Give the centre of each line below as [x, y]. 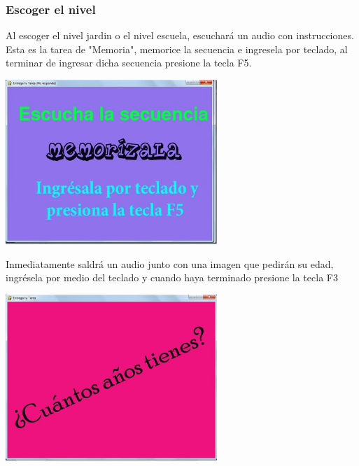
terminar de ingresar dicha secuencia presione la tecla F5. [129, 63]
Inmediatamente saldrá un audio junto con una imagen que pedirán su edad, [170, 263]
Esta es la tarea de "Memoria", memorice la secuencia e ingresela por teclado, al [177, 49]
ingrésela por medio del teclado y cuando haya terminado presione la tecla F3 [172, 277]
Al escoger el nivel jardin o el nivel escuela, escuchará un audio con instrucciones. [180, 35]
